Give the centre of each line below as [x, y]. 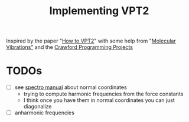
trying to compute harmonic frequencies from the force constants [103, 94]
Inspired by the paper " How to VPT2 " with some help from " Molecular [91, 41]
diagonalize [38, 107]
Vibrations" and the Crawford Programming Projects [69, 47]
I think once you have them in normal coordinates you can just [99, 100]
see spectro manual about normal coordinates [71, 87]
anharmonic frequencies [45, 113]
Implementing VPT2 [99, 11]
